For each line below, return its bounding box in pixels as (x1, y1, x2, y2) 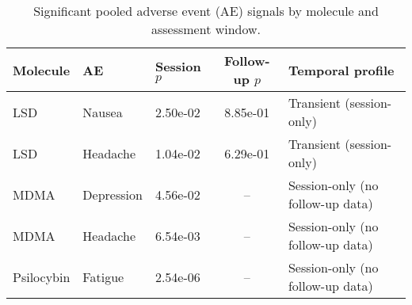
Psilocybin (13, 267, 71, 286)
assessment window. (151, 20, 261, 38)
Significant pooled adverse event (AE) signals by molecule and (33, 2, 379, 20)
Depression (82, 185, 143, 204)
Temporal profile (288, 60, 395, 79)
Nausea (82, 102, 123, 121)
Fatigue (82, 267, 124, 286)
